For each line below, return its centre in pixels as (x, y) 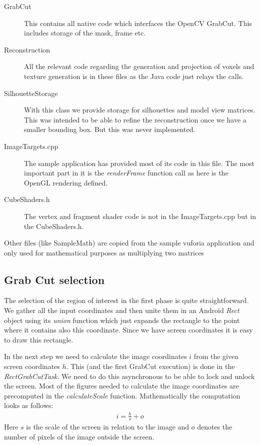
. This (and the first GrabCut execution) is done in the (150, 366)
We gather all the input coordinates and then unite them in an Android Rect (122, 310)
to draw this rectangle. (39, 339)
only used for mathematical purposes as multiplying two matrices (104, 252)
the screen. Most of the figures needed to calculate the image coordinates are (121, 386)
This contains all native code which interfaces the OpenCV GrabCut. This (138, 23)
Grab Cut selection (54, 279)
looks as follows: (29, 405)
